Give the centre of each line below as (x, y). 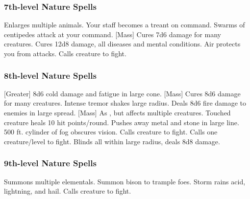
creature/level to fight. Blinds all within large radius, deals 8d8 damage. (112, 141)
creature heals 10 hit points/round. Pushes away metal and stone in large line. (122, 122)
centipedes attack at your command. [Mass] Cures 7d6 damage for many (112, 34)
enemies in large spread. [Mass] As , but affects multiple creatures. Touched (117, 112)
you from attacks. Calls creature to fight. (65, 53)
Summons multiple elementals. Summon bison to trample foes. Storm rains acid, (125, 181)
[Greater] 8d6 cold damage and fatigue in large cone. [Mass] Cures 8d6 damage (122, 93)
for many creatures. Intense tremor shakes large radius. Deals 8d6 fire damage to (125, 103)
